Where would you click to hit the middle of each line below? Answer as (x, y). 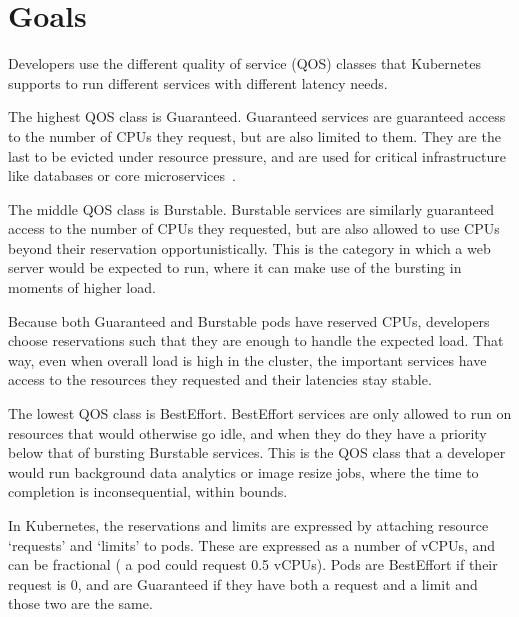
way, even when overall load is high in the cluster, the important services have (247, 359)
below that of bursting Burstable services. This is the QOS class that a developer (257, 452)
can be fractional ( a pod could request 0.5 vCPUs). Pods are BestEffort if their (253, 564)
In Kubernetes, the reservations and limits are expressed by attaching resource (248, 525)
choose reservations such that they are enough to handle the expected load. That (256, 340)
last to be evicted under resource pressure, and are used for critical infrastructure (257, 155)
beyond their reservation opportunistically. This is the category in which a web (249, 247)
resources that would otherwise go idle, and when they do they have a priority (247, 432)
